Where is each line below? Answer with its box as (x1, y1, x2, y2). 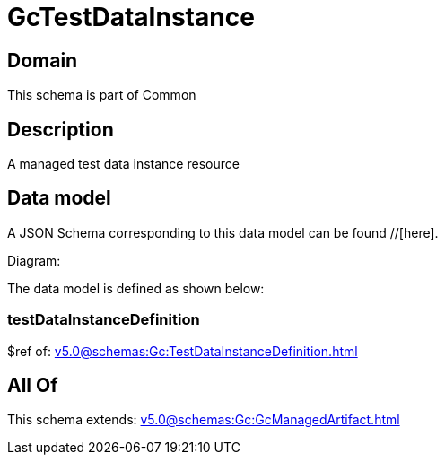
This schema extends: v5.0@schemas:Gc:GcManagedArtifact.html (7, 412, 400, 428)
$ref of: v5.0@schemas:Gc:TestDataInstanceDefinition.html (7, 343, 358, 359)
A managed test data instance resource (7, 156, 240, 172)
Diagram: (7, 252, 61, 268)
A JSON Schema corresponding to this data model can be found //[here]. (7, 224, 439, 240)
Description (7, 118, 114, 141)
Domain (7, 48, 78, 72)
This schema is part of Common (7, 87, 196, 103)
